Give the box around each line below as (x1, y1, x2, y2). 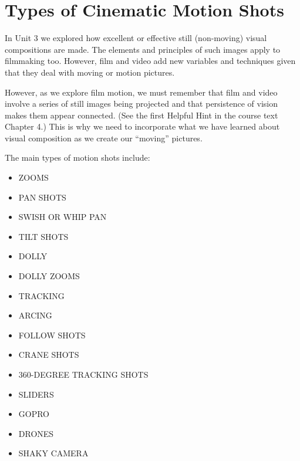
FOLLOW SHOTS (18, 328, 86, 341)
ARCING (18, 309, 52, 321)
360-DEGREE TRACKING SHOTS (18, 368, 149, 380)
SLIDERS (18, 388, 54, 400)
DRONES (18, 427, 54, 439)
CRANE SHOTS (18, 348, 79, 361)
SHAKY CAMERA (18, 447, 89, 459)
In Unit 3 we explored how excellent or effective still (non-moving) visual (5, 32, 267, 44)
